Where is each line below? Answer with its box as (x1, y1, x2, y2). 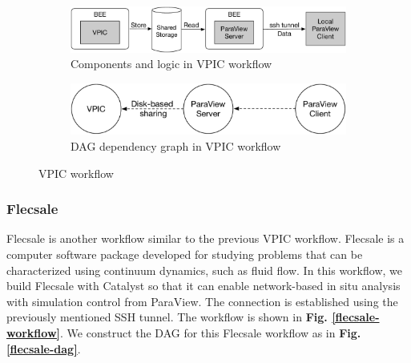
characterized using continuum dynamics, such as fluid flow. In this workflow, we (6, 261, 402, 278)
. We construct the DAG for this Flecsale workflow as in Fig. (60, 325, 361, 341)
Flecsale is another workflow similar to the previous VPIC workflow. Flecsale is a (6, 230, 405, 247)
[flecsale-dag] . (6, 340, 81, 357)
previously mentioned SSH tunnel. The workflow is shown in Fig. (6, 309, 328, 325)
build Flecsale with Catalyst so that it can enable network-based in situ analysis (6, 277, 401, 294)
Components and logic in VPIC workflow (71, 55, 272, 72)
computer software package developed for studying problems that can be (6, 246, 363, 263)
